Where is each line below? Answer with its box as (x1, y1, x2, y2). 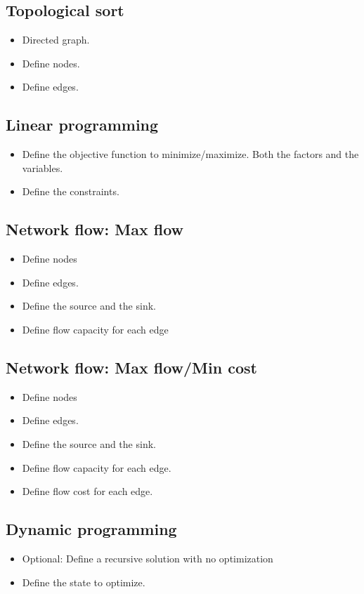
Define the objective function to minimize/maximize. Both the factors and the (22, 147, 359, 161)
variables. (22, 160, 63, 175)
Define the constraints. (22, 184, 119, 199)
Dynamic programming (6, 518, 177, 540)
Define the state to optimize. (22, 574, 145, 589)
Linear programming (6, 114, 159, 136)
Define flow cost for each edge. (22, 484, 153, 499)
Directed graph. (22, 32, 90, 47)
